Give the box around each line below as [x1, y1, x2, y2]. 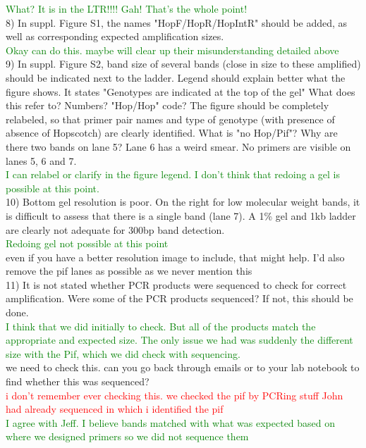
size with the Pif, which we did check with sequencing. [6, 346, 240, 361]
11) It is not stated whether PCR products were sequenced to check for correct [6, 277, 347, 292]
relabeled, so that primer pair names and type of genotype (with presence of [6, 111, 335, 126]
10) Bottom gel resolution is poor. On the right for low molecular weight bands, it [6, 194, 360, 209]
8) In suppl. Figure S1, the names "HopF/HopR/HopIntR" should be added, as [6, 15, 348, 30]
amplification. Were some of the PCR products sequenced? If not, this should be [6, 291, 353, 306]
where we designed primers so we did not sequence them [6, 429, 249, 444]
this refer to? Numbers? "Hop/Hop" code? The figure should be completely [6, 98, 329, 113]
